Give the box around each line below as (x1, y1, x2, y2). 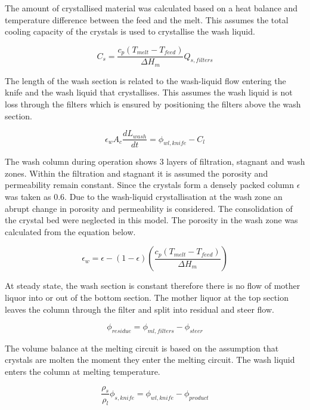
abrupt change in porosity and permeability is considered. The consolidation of (5, 202, 293, 214)
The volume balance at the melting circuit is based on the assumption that (5, 341, 279, 354)
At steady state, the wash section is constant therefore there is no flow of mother (5, 279, 300, 292)
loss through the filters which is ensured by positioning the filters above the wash (5, 97, 301, 110)
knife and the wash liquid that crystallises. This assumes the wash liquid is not (5, 86, 293, 98)
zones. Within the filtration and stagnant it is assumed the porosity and (5, 167, 268, 179)
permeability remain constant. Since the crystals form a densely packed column (5, 178, 294, 191)
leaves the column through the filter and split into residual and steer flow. (5, 303, 274, 315)
